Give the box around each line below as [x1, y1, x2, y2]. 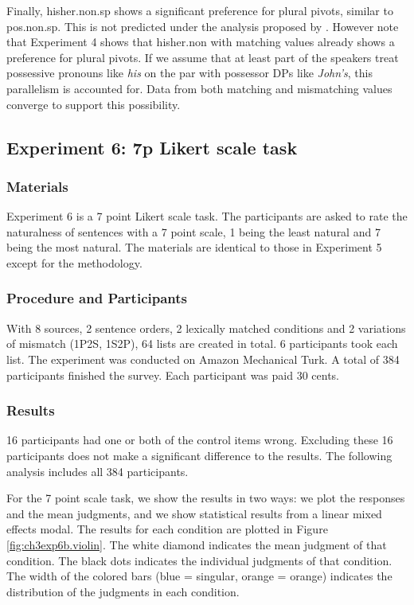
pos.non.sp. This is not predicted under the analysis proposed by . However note [6, 18, 399, 34]
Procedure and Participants [6, 288, 188, 308]
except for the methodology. [6, 254, 143, 271]
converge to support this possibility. [6, 96, 181, 112]
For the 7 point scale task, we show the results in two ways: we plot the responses [6, 490, 405, 506]
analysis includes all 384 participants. [6, 463, 189, 479]
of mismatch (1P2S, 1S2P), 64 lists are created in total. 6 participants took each [6, 335, 398, 352]
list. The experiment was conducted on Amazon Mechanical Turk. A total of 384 [6, 350, 400, 367]
